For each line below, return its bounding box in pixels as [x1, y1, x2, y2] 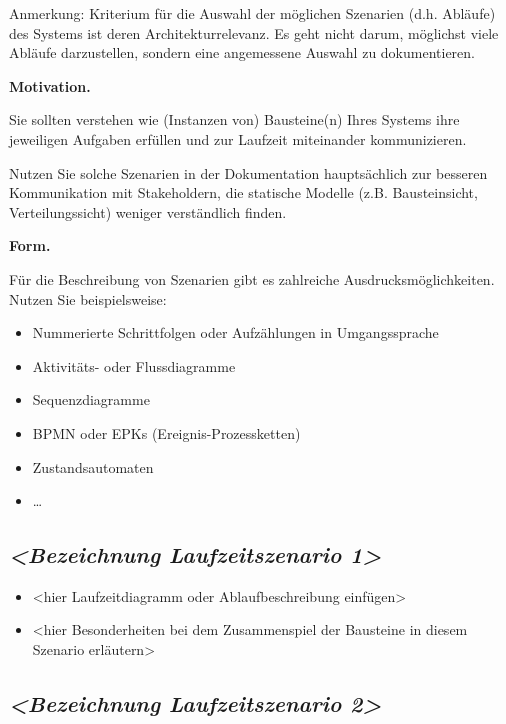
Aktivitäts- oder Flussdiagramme [32, 355, 236, 376]
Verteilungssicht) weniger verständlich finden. [9, 201, 287, 222]
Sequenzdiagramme [32, 389, 150, 410]
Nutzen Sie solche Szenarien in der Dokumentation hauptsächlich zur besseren [9, 162, 488, 183]
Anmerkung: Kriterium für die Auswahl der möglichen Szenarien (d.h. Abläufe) [9, 3, 496, 23]
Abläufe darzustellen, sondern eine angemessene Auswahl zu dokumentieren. [9, 42, 475, 63]
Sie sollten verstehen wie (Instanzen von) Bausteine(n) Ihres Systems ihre [9, 109, 460, 130]
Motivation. [9, 75, 91, 96]
